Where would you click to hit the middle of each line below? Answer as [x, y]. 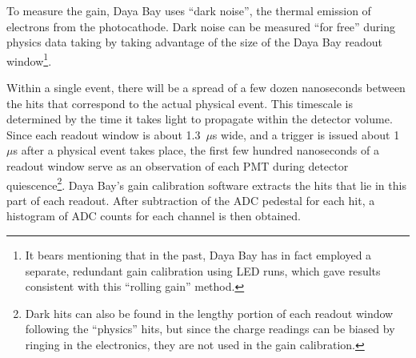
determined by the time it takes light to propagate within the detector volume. [200, 119]
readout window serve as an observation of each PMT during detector [178, 166]
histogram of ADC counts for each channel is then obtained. [154, 216]
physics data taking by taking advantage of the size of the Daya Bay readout [195, 42]
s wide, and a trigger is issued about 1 [306, 134]
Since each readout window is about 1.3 [104, 134]
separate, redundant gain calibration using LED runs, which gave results [203, 270]
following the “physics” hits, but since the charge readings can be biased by [210, 329]
